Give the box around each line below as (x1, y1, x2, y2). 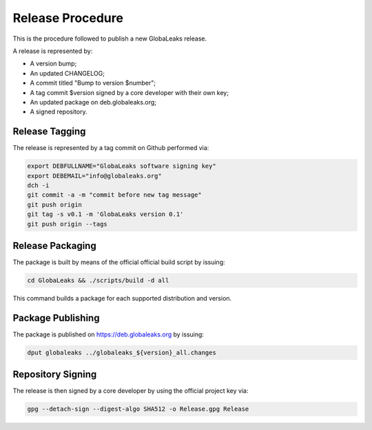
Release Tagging (12, 126, 86, 138)
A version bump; (30, 59, 77, 68)
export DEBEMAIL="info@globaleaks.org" (27, 172, 162, 180)
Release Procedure (12, 10, 124, 25)
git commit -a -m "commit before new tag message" (27, 191, 203, 199)
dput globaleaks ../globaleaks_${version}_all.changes (27, 348, 216, 356)
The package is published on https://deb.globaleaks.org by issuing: (12, 330, 205, 338)
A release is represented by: (12, 47, 93, 55)
